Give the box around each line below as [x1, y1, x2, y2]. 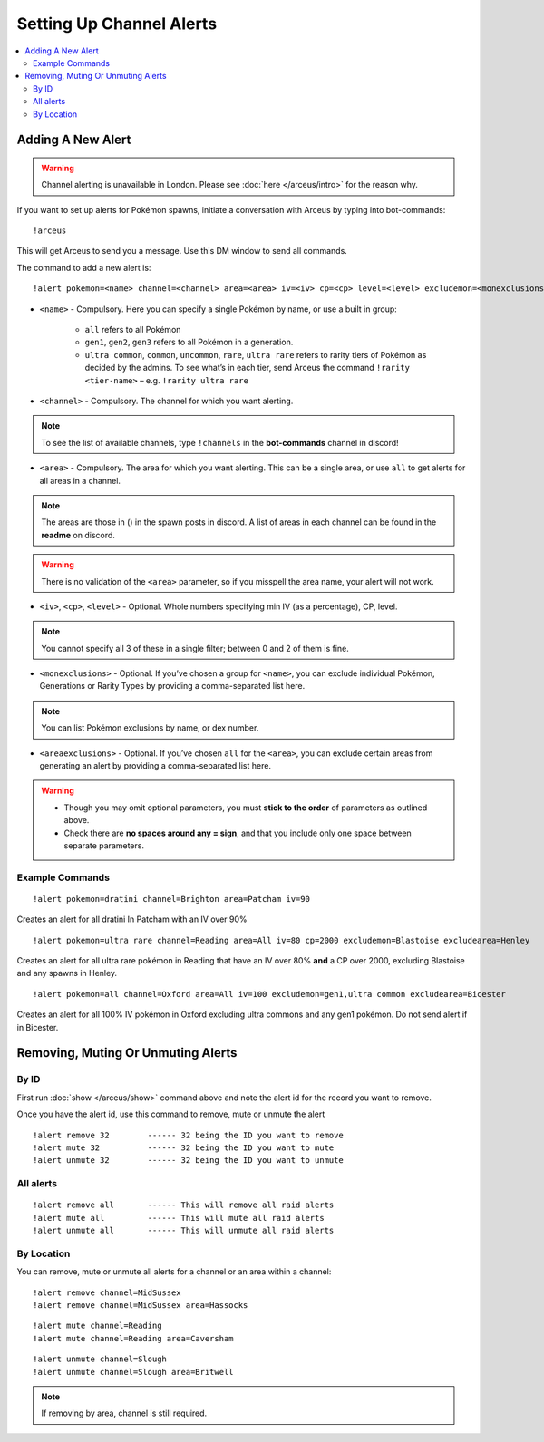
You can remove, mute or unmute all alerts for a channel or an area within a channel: [16, 1266, 332, 1277]
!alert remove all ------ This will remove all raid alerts [33, 1200, 335, 1210]
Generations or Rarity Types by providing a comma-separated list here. [39, 681, 306, 692]
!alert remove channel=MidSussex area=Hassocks [33, 1301, 248, 1311]
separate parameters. [63, 839, 145, 851]
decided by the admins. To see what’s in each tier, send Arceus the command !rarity [84, 363, 410, 373]
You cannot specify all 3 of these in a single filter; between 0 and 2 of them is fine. [41, 643, 349, 653]
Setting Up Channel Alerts [16, 14, 218, 34]
